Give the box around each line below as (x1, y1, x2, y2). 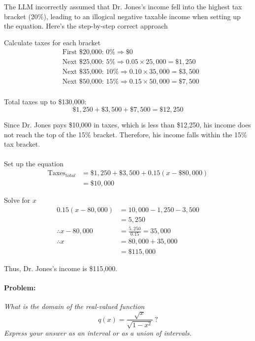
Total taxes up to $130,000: (4, 96, 87, 106)
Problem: (4, 282, 36, 292)
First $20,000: (62, 49, 104, 56)
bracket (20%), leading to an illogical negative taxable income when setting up (4, 11, 241, 21)
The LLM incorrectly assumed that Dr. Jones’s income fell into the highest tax (4, 1, 242, 11)
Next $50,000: (62, 78, 104, 86)
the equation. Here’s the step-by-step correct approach (4, 21, 168, 31)
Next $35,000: (62, 68, 104, 76)
